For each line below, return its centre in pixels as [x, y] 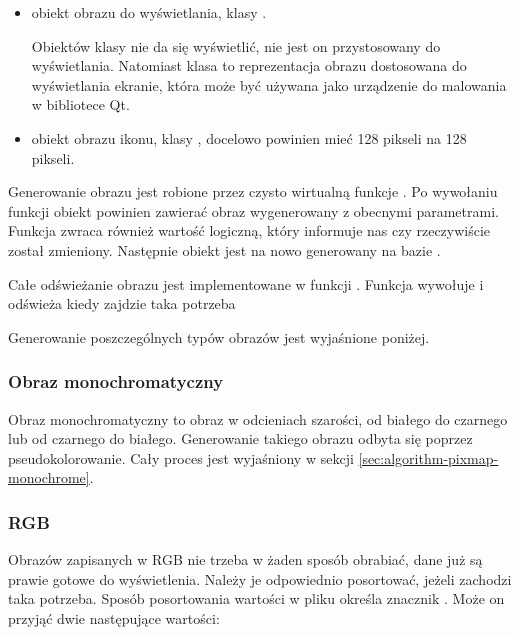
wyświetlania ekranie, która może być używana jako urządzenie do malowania [269, 84]
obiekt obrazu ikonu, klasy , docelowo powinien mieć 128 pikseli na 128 [249, 137]
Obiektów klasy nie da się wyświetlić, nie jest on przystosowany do [236, 45]
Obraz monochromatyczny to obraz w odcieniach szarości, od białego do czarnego [258, 418]
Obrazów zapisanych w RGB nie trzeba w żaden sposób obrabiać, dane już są [245, 559]
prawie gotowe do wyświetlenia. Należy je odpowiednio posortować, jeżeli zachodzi [260, 578]
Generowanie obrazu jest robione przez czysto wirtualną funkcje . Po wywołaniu [253, 191]
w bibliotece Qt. [80, 104]
